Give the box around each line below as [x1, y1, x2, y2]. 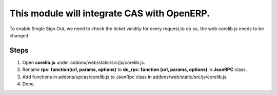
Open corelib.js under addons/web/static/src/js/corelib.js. [22, 59, 146, 65]
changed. [9, 32, 30, 38]
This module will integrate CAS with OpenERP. [9, 8, 210, 19]
